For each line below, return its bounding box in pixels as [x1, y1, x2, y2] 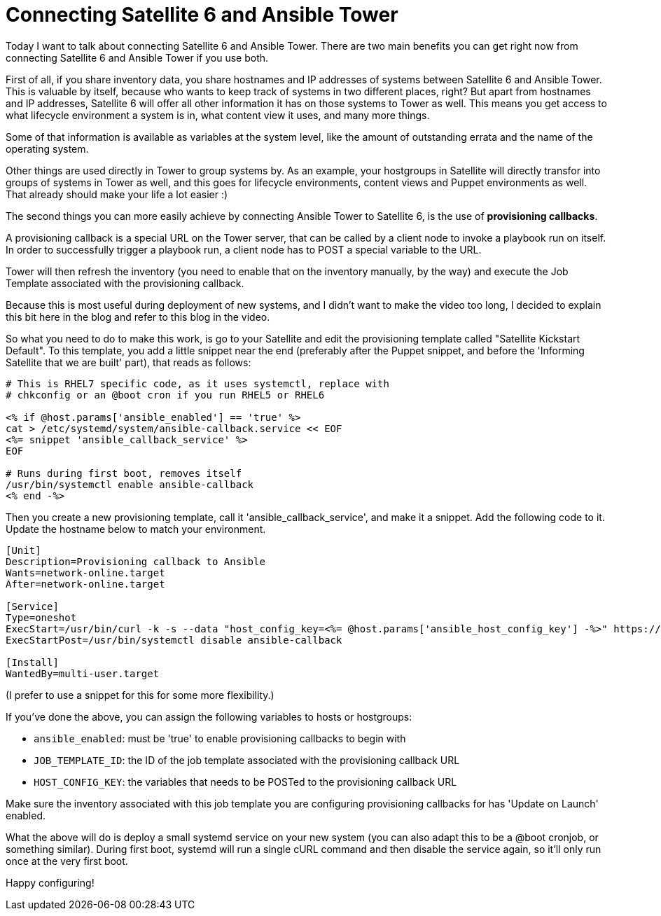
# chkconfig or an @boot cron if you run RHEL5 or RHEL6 [6, 389, 325, 401]
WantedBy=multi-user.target [6, 667, 160, 679]
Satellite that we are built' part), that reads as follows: [6, 356, 251, 368]
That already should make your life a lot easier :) [6, 188, 228, 200]
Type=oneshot [6, 611, 77, 623]
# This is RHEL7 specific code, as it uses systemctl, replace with [6, 377, 389, 389]
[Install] [6, 656, 59, 668]
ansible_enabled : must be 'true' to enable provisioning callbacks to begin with [34, 732, 406, 744]
